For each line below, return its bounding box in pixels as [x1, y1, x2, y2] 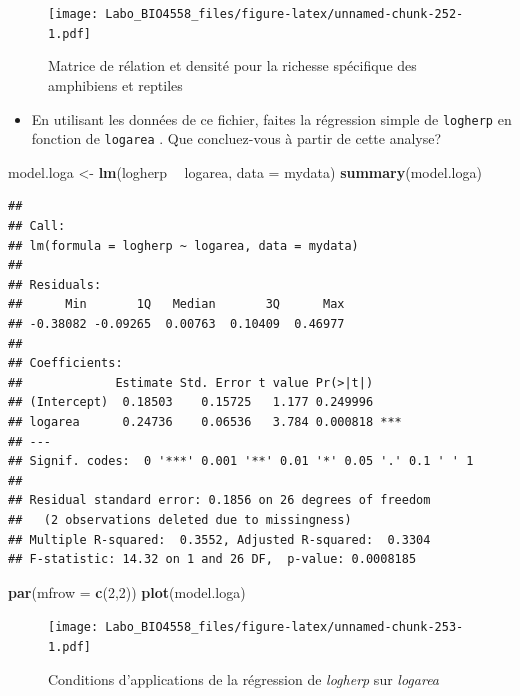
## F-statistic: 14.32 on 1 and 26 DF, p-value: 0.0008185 [8, 552, 417, 567]
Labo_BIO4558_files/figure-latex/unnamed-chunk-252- [105, 7, 464, 21]
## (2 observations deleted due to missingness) [8, 512, 352, 527]
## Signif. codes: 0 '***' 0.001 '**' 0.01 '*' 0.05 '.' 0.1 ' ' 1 [8, 454, 474, 469]
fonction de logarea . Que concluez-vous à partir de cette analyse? [31, 128, 442, 149]
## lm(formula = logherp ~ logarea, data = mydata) [8, 238, 359, 253]
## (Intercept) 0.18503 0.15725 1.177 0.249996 [8, 395, 374, 410]
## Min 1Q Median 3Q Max [8, 297, 345, 312]
